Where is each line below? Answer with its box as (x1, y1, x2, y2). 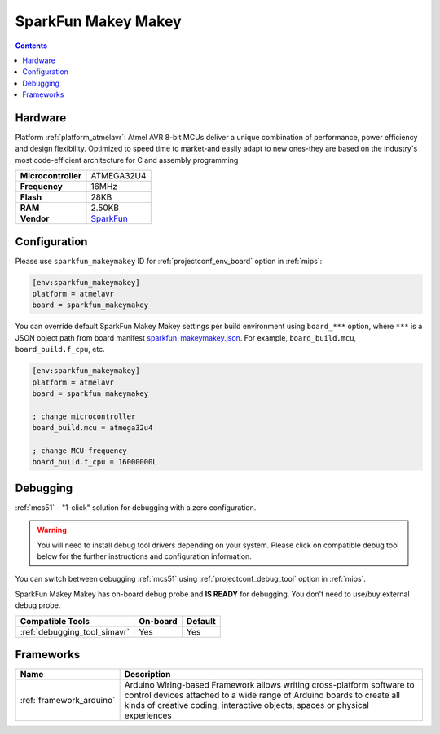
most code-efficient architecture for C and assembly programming (15, 155, 239, 165)
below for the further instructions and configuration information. (37, 552, 252, 561)
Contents (15, 41, 48, 51)
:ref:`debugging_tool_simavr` (20, 626, 130, 637)
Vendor (20, 213, 50, 224)
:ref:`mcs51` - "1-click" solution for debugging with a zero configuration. (15, 502, 257, 512)
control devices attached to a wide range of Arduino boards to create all (124, 689, 401, 701)
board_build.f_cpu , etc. (15, 345, 105, 354)
